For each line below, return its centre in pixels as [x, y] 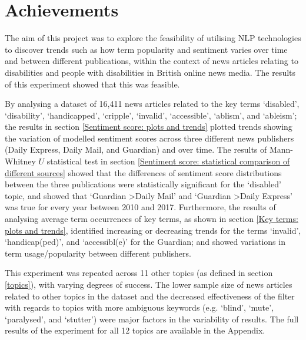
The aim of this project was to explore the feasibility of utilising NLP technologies [153, 38]
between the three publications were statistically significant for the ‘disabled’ [143, 184]
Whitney [20, 161]
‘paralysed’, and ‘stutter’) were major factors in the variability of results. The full [152, 319]
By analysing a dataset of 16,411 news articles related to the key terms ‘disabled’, [152, 104]
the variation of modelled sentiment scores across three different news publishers [149, 138]
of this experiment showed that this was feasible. [92, 84]
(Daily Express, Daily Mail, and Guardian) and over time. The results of [136, 149]
